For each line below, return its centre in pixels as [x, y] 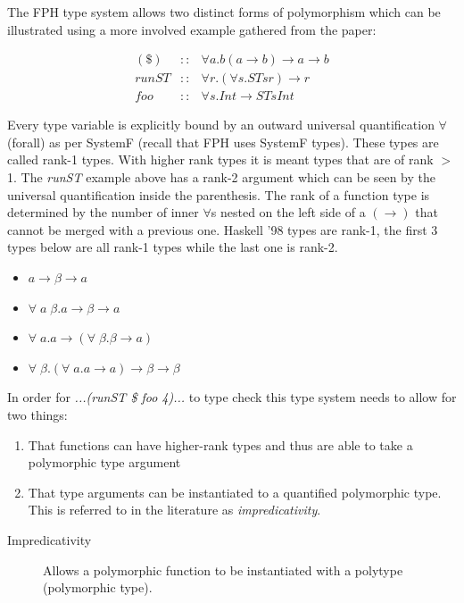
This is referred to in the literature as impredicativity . [174, 510]
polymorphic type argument [104, 462]
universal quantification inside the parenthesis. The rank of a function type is [219, 194]
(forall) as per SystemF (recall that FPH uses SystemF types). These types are [223, 142]
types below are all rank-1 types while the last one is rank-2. [173, 247]
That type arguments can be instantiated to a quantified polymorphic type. [235, 492]
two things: [37, 415]
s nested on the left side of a [288, 212]
